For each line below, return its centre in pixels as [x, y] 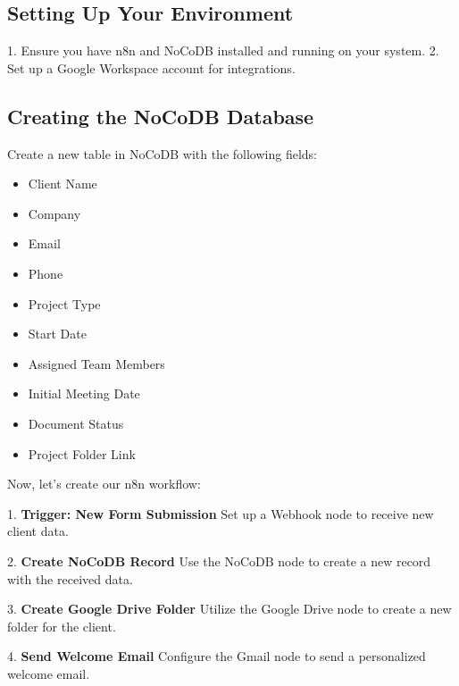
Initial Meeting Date [84, 393]
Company [54, 213]
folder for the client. [62, 626]
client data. [38, 531]
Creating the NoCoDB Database [161, 116]
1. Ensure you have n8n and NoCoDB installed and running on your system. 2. [223, 50]
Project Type [64, 303]
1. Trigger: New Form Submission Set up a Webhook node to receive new [221, 513]
